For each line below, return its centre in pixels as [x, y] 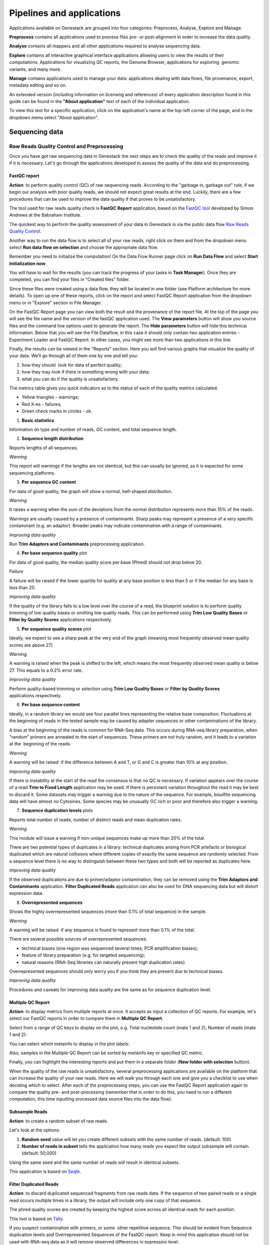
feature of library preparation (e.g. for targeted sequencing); [83, 955]
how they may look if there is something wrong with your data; [86, 372]
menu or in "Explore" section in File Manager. [56, 303]
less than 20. [22, 587]
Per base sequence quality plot [54, 553]
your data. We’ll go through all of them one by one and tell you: [74, 356]
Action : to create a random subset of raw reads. [59, 1121]
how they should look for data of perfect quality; [72, 365]
